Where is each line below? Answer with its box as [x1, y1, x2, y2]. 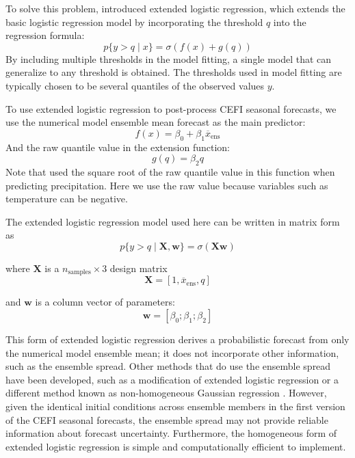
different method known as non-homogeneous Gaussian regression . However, [5, 386, 327, 400]
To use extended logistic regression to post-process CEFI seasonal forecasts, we [5, 101, 337, 116]
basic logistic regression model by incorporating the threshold [5, 14, 263, 29]
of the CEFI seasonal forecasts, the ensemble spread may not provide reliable [5, 412, 328, 427]
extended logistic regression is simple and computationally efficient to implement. [5, 439, 346, 453]
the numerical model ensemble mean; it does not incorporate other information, [5, 345, 339, 360]
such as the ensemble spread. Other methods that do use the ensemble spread [5, 359, 331, 373]
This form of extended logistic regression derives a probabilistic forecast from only [5, 332, 350, 346]
